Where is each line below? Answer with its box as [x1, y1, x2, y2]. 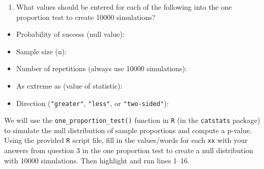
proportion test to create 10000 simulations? [16, 11, 156, 22]
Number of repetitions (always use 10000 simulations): [16, 63, 187, 74]
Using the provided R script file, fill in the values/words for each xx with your [4, 135, 248, 145]
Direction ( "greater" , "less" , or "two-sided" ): [16, 97, 169, 108]
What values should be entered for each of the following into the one [16, 2, 232, 12]
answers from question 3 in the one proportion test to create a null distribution [4, 145, 253, 156]
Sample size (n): [16, 46, 67, 56]
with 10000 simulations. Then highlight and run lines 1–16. [4, 155, 190, 165]
